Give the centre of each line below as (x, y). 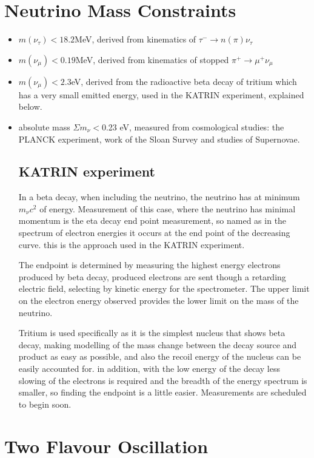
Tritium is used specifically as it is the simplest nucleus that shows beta (152, 333)
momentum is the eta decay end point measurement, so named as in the (152, 221)
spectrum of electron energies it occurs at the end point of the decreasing (154, 233)
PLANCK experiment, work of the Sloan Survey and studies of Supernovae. (159, 139)
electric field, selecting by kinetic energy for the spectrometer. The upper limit (164, 288)
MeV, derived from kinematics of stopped (152, 59)
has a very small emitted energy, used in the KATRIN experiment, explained (161, 94)
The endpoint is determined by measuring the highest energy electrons (149, 265)
